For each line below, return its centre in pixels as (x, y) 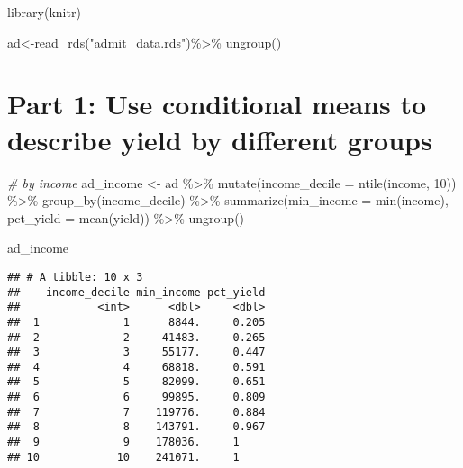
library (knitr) (44, 12)
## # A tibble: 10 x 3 (75, 277)
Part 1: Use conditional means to (217, 104)
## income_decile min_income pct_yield (136, 292)
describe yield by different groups (220, 139)
